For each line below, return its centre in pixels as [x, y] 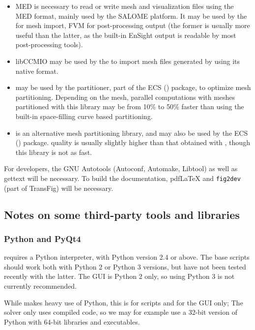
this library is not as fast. [54, 152]
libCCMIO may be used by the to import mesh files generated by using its [128, 61]
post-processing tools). [49, 45]
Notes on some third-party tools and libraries [122, 214]
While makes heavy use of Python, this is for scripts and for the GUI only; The [124, 302]
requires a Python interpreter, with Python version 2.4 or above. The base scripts [127, 257]
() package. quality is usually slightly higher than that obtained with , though [133, 142]
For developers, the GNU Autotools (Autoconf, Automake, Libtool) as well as [121, 168]
